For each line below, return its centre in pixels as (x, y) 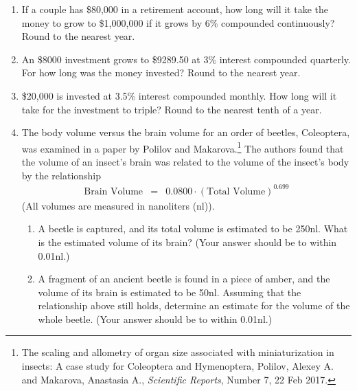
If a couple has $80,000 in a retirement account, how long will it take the (175, 9)
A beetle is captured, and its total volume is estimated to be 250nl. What (193, 228)
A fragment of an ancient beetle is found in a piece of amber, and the (184, 279)
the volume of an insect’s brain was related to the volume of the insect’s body (185, 161)
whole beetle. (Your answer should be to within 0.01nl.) (155, 319)
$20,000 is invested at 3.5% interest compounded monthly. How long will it (179, 95)
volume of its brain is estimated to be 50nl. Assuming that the (170, 292)
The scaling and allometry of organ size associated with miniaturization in (178, 352)
